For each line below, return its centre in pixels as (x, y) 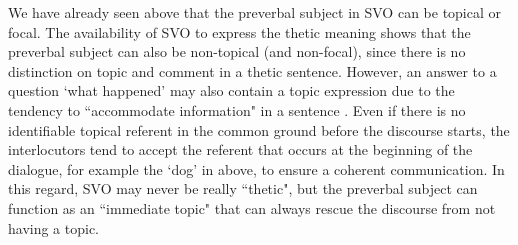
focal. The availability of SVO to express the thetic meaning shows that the (239, 31)
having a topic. (54, 227)
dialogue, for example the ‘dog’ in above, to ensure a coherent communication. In (256, 168)
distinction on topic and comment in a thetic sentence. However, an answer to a (252, 70)
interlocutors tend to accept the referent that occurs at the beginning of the (240, 149)
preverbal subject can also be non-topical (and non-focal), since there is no (237, 51)
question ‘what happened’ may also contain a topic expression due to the (231, 90)
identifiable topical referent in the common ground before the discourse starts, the (259, 129)
